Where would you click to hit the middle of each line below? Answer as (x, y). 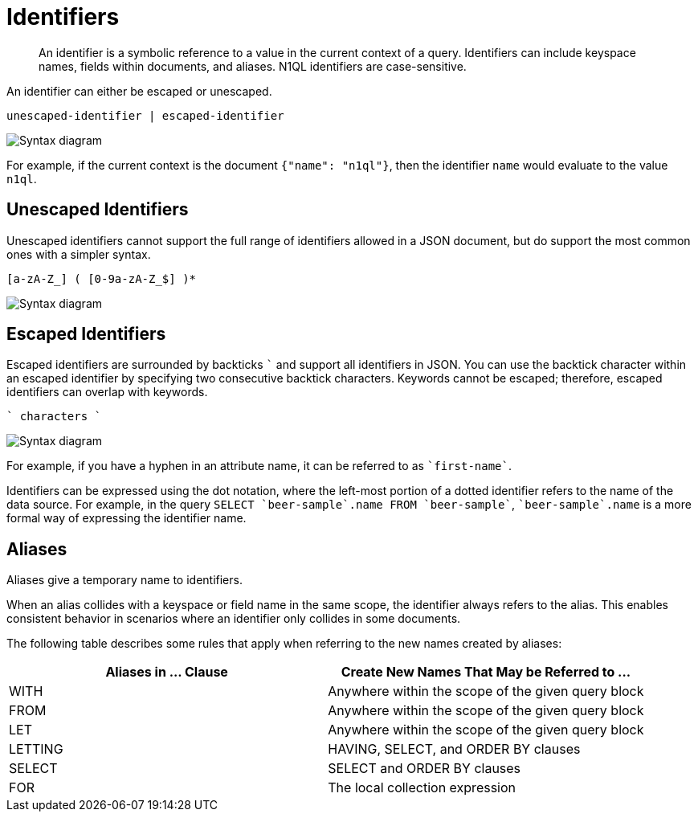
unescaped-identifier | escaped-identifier (145, 115)
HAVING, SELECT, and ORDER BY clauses (454, 749)
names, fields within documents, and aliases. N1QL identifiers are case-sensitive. (253, 66)
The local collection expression (422, 788)
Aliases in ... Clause (167, 672)
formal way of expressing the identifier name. (127, 518)
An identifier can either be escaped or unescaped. (139, 91)
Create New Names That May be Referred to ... (486, 672)
